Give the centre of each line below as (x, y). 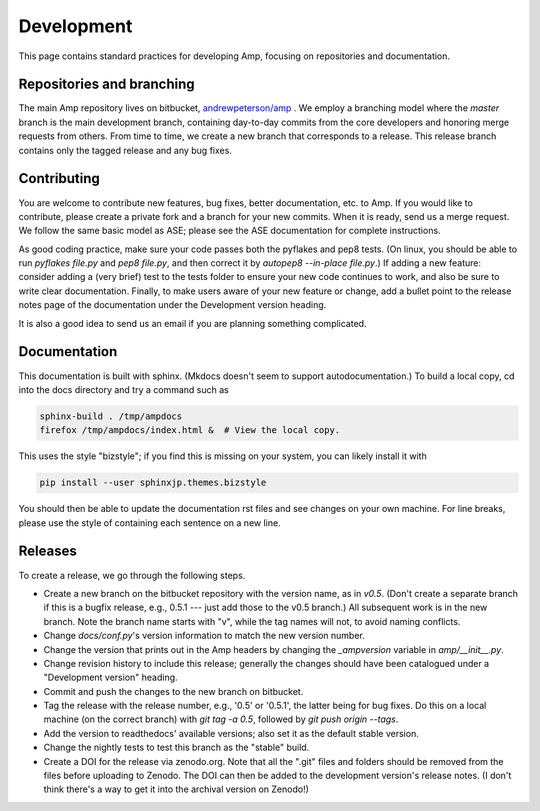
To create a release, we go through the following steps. (132, 575)
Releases (47, 551)
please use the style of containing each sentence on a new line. (149, 522)
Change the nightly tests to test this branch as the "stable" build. (176, 747)
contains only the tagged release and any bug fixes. (125, 150)
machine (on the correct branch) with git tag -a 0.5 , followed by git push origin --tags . (221, 719)
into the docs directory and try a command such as (123, 389)
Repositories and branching (106, 84)
